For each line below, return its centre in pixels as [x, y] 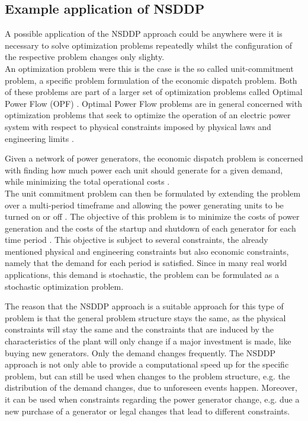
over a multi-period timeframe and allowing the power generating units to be [144, 205]
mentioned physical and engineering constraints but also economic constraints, [147, 251]
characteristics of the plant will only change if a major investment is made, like [148, 341]
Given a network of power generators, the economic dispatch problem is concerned [154, 158]
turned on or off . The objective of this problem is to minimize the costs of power [152, 216]
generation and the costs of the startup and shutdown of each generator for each [150, 228]
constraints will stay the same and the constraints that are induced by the [139, 329]
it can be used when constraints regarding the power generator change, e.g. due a [152, 399]
